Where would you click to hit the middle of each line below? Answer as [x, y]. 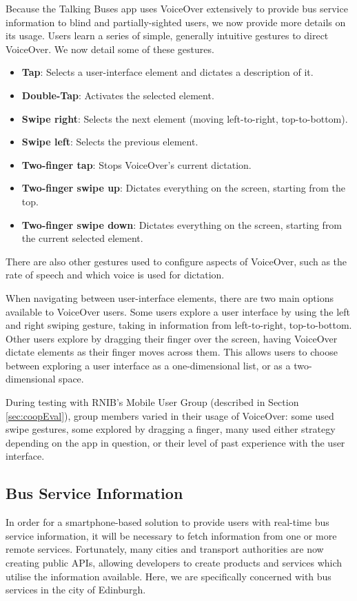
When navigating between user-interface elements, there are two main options [170, 297]
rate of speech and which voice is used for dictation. [115, 275]
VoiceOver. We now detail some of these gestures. [110, 49]
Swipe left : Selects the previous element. [110, 142]
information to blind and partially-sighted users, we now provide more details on [176, 22]
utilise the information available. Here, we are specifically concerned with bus [169, 576]
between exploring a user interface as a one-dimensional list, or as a [148, 365]
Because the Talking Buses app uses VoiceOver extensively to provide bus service [177, 8]
